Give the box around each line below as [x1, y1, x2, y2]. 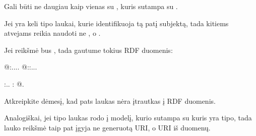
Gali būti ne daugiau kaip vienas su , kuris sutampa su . [4, 1, 178, 11]
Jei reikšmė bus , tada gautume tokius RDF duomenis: [4, 44, 173, 55]
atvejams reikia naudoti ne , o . [4, 28, 101, 38]
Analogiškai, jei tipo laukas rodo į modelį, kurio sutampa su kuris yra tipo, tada [4, 112, 252, 123]
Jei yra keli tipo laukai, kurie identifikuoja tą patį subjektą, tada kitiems [4, 18, 229, 28]
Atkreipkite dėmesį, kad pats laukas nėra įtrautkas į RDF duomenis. [4, 95, 216, 106]
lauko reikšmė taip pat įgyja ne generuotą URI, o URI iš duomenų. [4, 122, 211, 132]
